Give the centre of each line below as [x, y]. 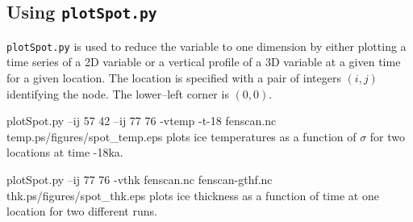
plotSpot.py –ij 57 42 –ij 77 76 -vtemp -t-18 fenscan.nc [142, 121]
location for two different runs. [82, 211]
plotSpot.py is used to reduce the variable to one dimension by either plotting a [206, 46]
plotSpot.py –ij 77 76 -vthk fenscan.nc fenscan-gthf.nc [140, 179]
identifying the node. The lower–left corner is [118, 93]
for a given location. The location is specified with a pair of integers [174, 78]
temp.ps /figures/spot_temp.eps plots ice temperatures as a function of [181, 136]
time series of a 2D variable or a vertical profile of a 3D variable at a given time [204, 62]
